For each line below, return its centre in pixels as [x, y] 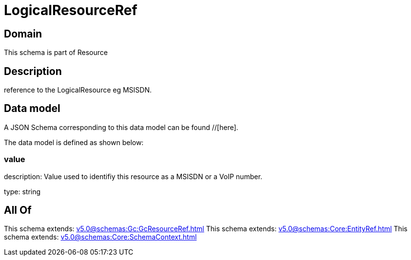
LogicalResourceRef [71, 10]
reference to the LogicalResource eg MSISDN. [78, 90]
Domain [23, 34]
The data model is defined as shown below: [74, 142]
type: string [22, 191]
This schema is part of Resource [56, 53]
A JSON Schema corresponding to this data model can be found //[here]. [121, 127]
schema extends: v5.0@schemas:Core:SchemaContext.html [100, 237]
